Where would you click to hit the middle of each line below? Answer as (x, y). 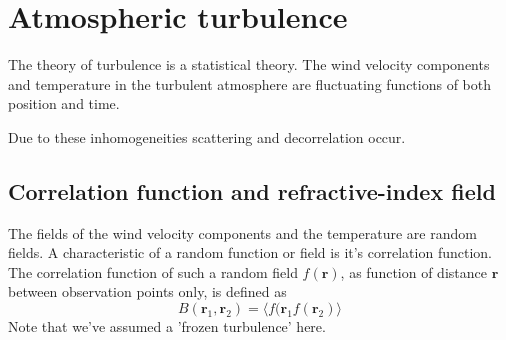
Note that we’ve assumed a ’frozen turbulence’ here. (167, 326)
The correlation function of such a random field (153, 271)
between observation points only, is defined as (147, 291)
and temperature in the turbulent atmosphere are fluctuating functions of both (250, 83)
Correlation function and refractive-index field (252, 190)
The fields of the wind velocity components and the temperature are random (242, 232)
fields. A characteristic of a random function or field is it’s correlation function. (250, 252)
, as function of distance (413, 271)
